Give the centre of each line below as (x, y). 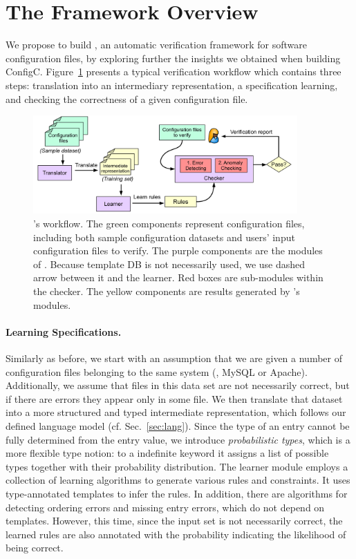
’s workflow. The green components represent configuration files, (169, 224)
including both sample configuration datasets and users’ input (164, 237)
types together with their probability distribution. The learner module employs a (177, 466)
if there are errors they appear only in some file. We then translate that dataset (174, 398)
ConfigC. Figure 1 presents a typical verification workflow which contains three (174, 72)
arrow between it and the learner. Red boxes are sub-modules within (178, 277)
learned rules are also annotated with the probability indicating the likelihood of (176, 534)
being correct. (35, 548)
